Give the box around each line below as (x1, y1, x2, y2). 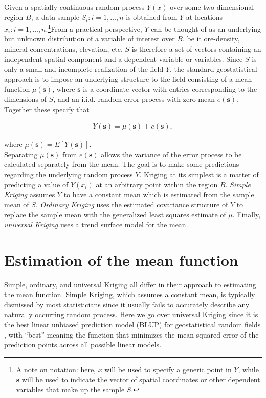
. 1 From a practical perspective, (46, 22, 142, 34)
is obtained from (126, 11, 178, 22)
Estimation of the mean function (4, 249, 238, 270)
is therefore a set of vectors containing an (131, 44, 261, 54)
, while (238, 364, 259, 374)
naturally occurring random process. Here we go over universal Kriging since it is (4, 309, 258, 320)
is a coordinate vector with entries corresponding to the (83, 83, 257, 94)
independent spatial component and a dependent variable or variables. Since (4, 53, 243, 64)
